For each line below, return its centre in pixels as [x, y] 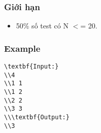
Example [22, 48]
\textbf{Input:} [31, 67]
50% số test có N [42, 26]
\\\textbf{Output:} [37, 117]
